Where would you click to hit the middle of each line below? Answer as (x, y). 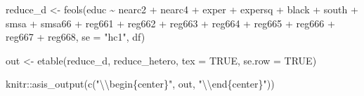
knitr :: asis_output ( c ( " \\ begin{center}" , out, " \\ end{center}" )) (140, 84)
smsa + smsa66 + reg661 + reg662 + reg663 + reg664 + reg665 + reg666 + (170, 23)
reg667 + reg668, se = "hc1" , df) (76, 37)
